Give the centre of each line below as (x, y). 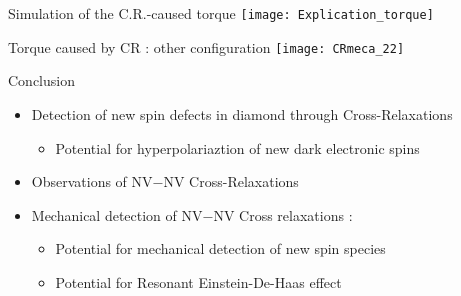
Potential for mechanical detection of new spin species (220, 248)
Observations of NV (92, 181)
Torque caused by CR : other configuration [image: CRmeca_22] (206, 46)
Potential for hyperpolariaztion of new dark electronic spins (237, 147)
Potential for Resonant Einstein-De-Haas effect (198, 281)
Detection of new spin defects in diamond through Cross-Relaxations (242, 113)
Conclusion (41, 80)
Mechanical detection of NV (117, 214)
